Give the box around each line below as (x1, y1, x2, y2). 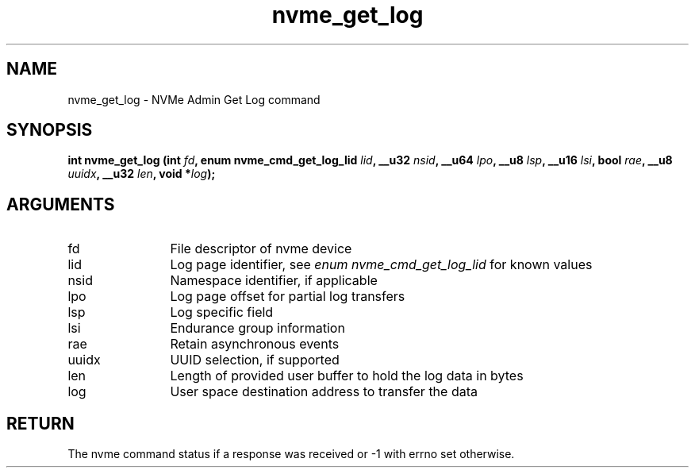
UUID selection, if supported (170, 352, 340, 368)
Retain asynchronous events (170, 336, 340, 353)
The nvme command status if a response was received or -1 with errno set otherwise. (67, 447, 515, 461)
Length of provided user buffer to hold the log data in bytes (170, 368, 524, 384)
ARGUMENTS (6, 194, 115, 214)
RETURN (6, 413, 75, 434)
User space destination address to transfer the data (170, 383, 478, 400)
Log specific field (170, 304, 274, 321)
